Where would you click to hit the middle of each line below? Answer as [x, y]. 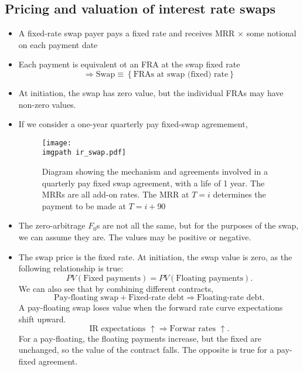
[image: [57, 143]
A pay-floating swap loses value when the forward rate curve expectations [151, 307]
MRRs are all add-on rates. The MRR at [115, 194]
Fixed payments [112, 278]
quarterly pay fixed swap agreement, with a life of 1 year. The [153, 183]
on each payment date [58, 44]
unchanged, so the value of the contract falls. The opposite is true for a [146, 350]
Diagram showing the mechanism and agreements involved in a [155, 171]
